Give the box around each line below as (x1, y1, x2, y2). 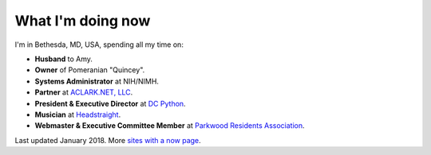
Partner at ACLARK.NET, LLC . (34, 87, 133, 97)
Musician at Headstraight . (34, 110, 121, 119)
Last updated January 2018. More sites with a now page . (14, 135, 201, 145)
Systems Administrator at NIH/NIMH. (34, 76, 160, 86)
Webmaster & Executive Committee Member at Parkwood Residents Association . (34, 121, 305, 130)
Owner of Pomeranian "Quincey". (34, 65, 145, 75)
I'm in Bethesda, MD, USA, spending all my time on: (14, 40, 184, 49)
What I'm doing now (14, 12, 151, 29)
